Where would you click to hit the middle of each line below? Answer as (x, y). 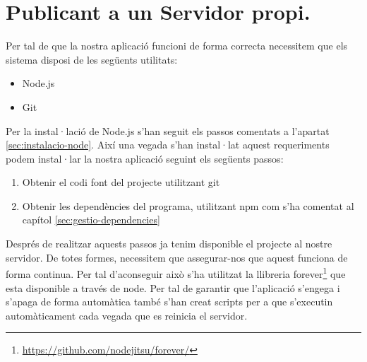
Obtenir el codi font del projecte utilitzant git (121, 182)
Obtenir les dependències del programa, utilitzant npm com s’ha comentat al (188, 205)
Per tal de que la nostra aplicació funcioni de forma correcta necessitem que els (177, 46)
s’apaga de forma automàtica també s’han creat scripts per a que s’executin (169, 302)
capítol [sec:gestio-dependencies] (91, 220)
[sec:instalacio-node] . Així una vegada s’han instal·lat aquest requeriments (168, 145)
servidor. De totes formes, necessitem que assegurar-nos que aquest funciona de (177, 257)
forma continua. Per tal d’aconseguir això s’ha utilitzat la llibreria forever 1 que (176, 273)
